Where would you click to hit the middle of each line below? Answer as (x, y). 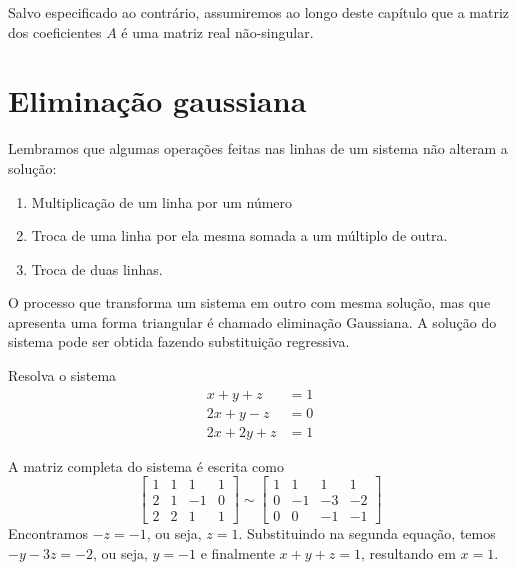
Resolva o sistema (62, 375)
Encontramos (48, 533)
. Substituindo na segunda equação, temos (367, 533)
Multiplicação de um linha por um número (162, 201)
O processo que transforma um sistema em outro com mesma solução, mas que (249, 302)
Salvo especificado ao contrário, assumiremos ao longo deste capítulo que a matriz (259, 12)
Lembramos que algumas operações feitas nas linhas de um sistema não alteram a (258, 148)
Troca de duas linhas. (97, 268)
